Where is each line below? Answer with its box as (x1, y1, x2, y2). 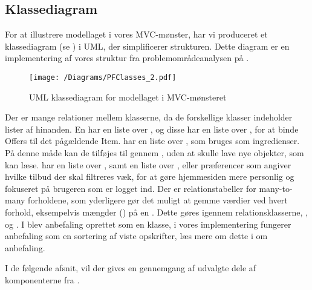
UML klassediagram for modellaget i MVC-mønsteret (29, 90, 227, 103)
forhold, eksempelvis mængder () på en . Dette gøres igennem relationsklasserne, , (5, 205, 308, 218)
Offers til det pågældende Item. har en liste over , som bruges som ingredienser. (5, 134, 300, 147)
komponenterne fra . (5, 273, 80, 286)
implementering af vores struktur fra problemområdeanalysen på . (5, 51, 249, 64)
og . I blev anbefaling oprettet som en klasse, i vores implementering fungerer (5, 217, 291, 230)
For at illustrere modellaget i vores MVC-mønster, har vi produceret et (5, 28, 268, 41)
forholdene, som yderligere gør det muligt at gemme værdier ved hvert (28, 194, 288, 206)
